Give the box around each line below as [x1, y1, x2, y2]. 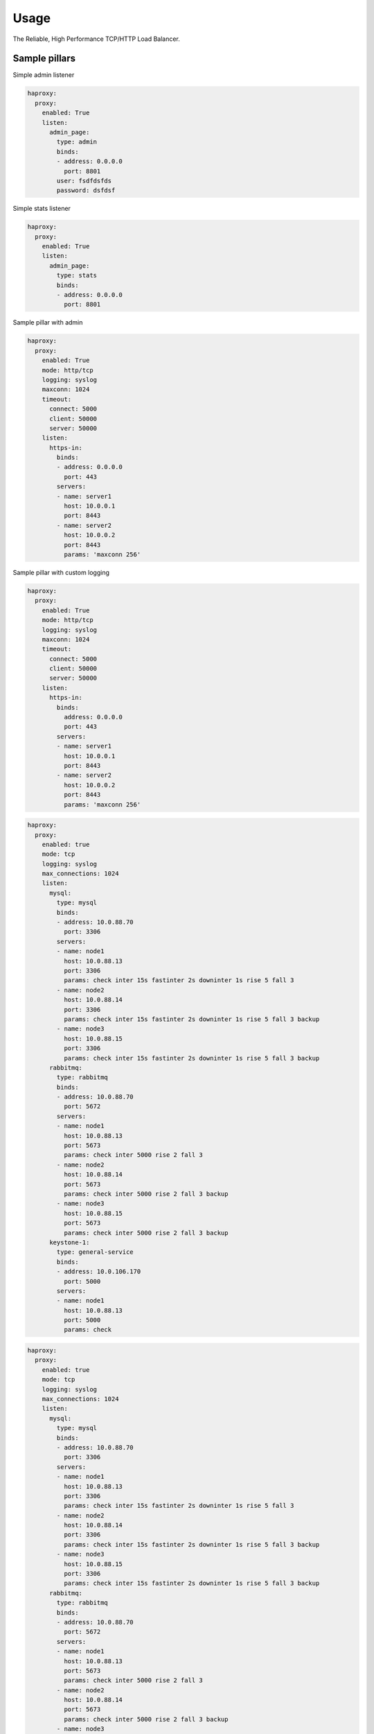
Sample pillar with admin [12, 318, 83, 327]
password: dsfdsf [56, 187, 116, 194]
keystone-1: [49, 1238, 90, 1246]
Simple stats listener [12, 205, 71, 213]
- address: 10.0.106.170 [56, 1268, 141, 1276]
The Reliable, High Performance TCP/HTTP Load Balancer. [12, 35, 180, 43]
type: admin [56, 138, 97, 146]
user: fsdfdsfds [56, 177, 112, 184]
